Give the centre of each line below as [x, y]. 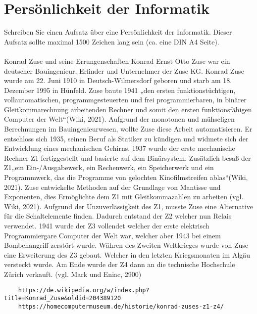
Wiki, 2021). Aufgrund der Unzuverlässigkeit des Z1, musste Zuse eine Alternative [129, 206]
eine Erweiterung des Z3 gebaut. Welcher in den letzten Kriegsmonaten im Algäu [127, 254]
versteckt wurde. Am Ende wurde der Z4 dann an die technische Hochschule [120, 264]
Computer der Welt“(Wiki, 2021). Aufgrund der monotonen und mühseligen [119, 119]
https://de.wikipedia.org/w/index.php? [84, 290]
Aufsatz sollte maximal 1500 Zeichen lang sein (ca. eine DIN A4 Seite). [112, 41]
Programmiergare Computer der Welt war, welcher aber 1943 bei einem [113, 235]
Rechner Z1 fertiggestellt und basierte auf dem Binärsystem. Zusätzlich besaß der [128, 157]
